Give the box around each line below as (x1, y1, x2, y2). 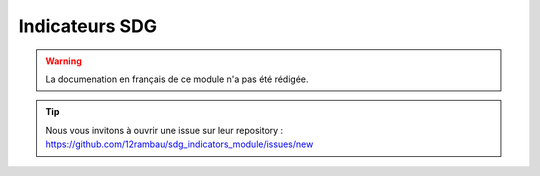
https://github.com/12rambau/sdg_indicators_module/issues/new (45, 138, 314, 150)
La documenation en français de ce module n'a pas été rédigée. (45, 73, 309, 85)
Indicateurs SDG (18, 15, 157, 37)
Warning (45, 55, 82, 67)
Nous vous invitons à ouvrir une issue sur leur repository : (45, 124, 284, 136)
